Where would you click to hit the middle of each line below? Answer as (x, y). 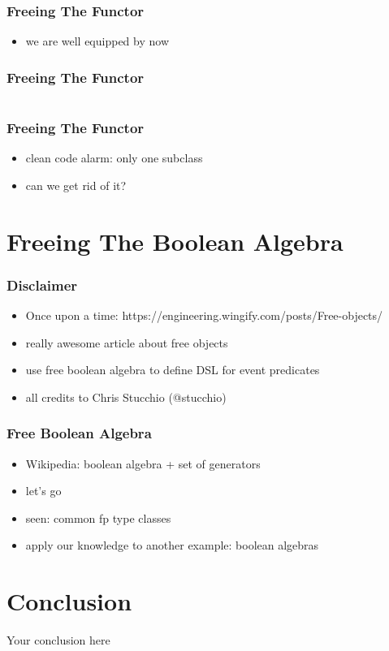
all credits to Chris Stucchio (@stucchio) (126, 397)
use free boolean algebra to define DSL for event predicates (173, 370)
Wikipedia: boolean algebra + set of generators (143, 463)
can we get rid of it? (76, 185)
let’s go (43, 491)
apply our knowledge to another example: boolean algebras (172, 545)
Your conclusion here (58, 640)
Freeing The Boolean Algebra (175, 241)
